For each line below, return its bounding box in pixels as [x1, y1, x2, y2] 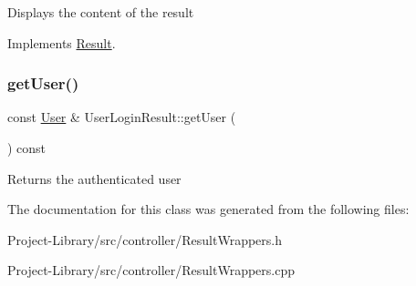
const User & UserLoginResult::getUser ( [7, 107, 236, 127]
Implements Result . [7, 33, 116, 52]
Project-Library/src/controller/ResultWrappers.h [7, 230, 283, 249]
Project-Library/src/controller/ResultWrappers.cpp [7, 260, 296, 280]
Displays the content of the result [7, 3, 194, 21]
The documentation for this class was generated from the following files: [7, 199, 410, 219]
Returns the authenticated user [7, 169, 182, 188]
